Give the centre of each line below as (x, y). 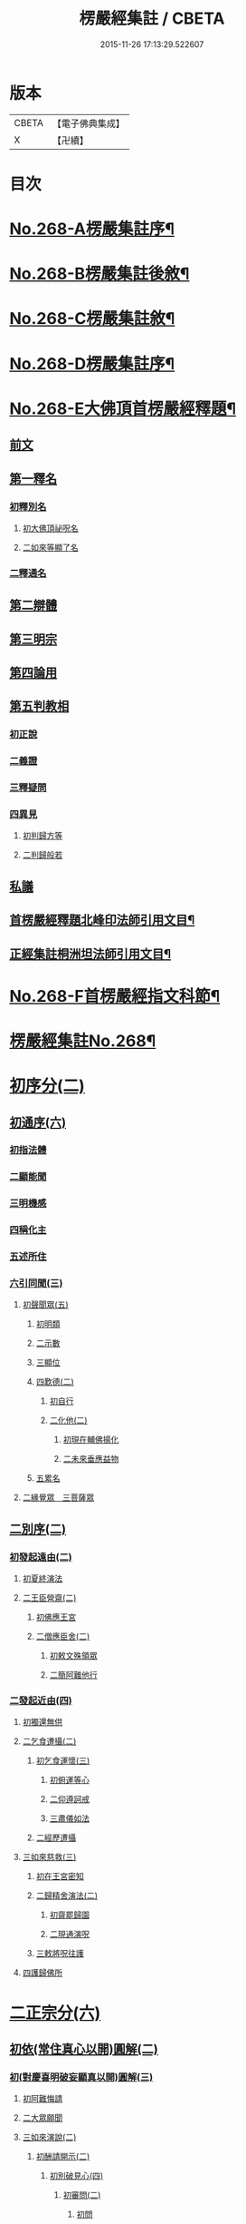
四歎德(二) (55, 1382)
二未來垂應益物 (91, 1459)
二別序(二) (38, 1528)
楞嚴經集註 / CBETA (152, 19)
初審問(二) (82, 2195)
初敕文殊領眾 (73, 1656)
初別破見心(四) (76, 2176)
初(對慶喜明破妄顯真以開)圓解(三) (81, 2077)
